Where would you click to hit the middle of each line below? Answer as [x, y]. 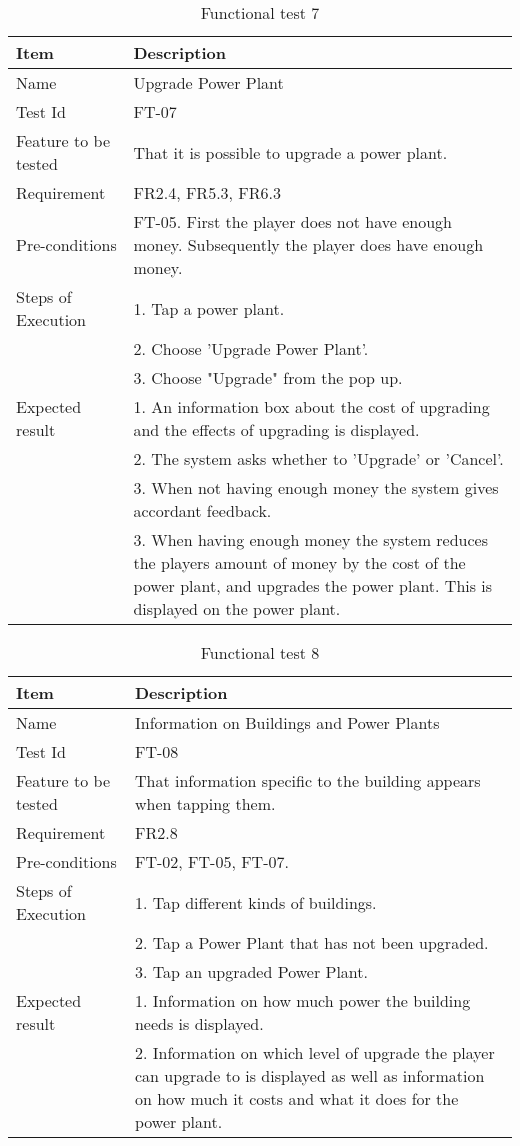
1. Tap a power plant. [209, 308]
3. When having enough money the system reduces [310, 539]
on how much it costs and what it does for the [296, 1098]
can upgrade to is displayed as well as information [309, 1075]
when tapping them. [205, 803]
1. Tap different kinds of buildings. [255, 902]
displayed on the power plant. [237, 608]
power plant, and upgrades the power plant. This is [313, 585]
